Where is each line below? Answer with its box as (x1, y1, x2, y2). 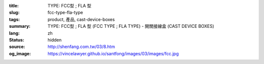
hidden (47, 37, 62, 43)
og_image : (9, 50, 31, 56)
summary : (9, 23, 31, 29)
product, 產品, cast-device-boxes (47, 16, 115, 22)
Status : (9, 37, 24, 43)
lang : (9, 30, 20, 36)
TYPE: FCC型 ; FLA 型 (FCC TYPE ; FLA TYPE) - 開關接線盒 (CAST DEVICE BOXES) (47, 23, 215, 29)
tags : (9, 16, 20, 22)
